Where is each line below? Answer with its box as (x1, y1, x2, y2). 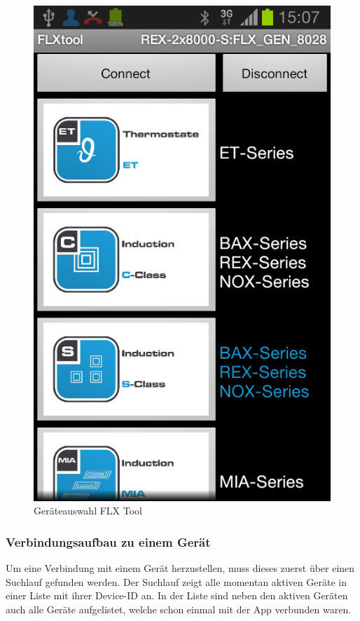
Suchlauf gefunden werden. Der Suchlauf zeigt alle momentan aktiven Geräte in (6, 574, 347, 589)
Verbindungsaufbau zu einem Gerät (6, 533, 211, 550)
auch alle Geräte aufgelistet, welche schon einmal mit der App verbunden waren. (6, 601, 352, 616)
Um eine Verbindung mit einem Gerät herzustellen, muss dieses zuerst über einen (6, 561, 355, 575)
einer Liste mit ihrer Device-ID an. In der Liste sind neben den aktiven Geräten (6, 588, 348, 603)
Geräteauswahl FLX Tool (34, 503, 142, 518)
